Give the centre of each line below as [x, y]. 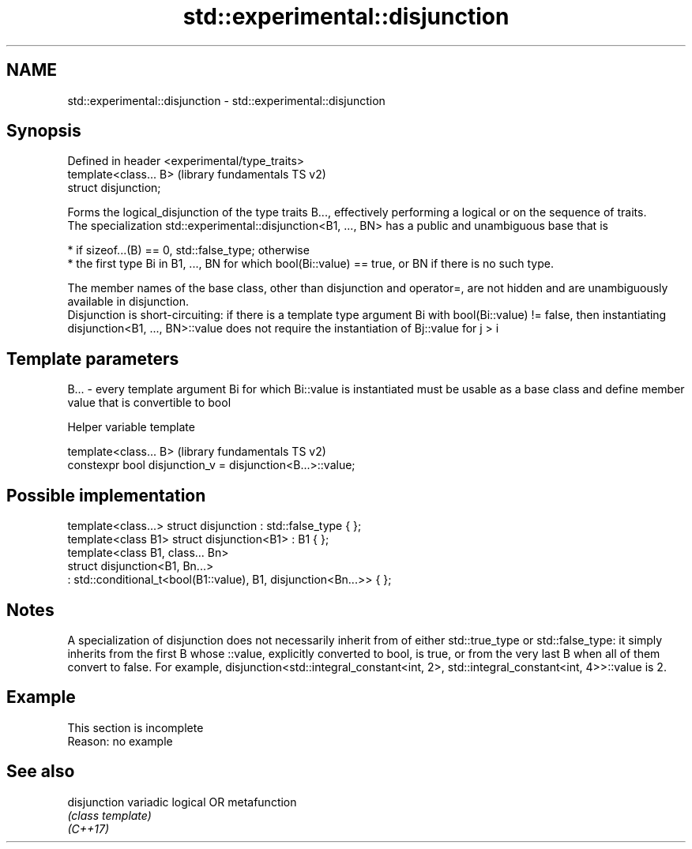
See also [41, 772]
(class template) [109, 815]
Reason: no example [120, 741]
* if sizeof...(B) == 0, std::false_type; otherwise [188, 250]
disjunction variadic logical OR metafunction [182, 802]
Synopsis [44, 131]
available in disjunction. [128, 302]
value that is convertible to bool [149, 403]
